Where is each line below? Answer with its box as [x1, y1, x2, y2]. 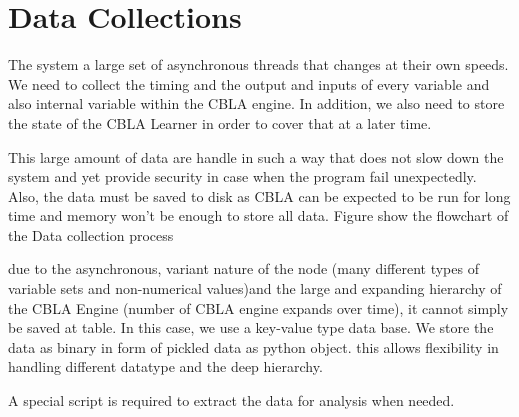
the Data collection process [8, 224, 174, 245]
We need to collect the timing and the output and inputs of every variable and [8, 73, 490, 94]
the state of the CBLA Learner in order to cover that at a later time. [8, 112, 432, 133]
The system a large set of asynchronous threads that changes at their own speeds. [8, 54, 509, 75]
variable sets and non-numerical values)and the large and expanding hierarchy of [8, 278, 502, 299]
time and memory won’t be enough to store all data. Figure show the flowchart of [8, 205, 509, 226]
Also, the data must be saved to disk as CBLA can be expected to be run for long [8, 185, 511, 206]
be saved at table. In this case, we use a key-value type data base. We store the [8, 317, 494, 338]
